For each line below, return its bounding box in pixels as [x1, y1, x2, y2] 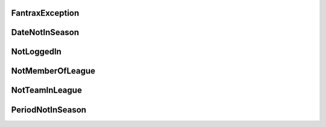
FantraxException [11, 8, 80, 18]
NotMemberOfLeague [11, 66, 96, 76]
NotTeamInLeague [11, 85, 82, 96]
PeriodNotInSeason [11, 105, 87, 115]
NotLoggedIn [11, 47, 62, 57]
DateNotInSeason [11, 27, 80, 37]
